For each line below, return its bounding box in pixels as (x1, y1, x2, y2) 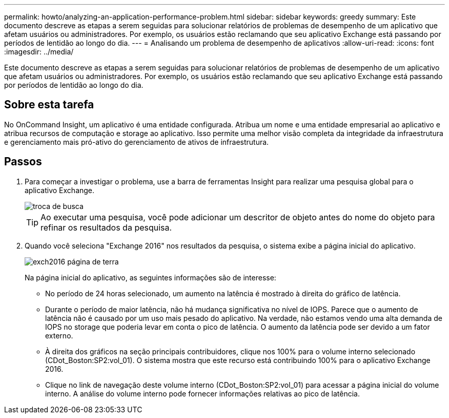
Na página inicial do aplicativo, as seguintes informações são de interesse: (25, 273, 276, 282)
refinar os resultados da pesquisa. (40, 222, 172, 233)
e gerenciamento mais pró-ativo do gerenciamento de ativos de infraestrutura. (4, 137, 269, 146)
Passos (4, 155, 42, 168)
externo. (45, 331, 73, 340)
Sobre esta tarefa (4, 98, 94, 111)
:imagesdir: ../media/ (4, 47, 74, 56)
